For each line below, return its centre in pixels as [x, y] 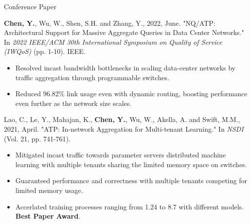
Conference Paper [30, 6]
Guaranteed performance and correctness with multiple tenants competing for [131, 181]
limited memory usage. [49, 190]
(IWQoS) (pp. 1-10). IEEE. [45, 51]
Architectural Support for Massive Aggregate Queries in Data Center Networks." [124, 32]
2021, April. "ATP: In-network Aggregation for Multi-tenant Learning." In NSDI [124, 129]
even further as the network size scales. [73, 103]
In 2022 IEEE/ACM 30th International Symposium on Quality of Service [113, 42]
